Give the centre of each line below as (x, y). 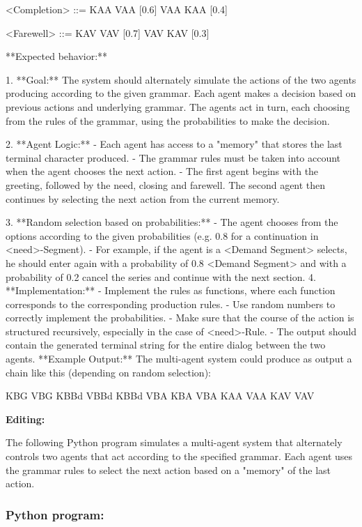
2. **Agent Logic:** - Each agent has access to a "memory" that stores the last (174, 144)
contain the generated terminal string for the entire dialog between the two (166, 345)
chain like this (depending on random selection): (108, 372)
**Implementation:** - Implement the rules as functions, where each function (171, 290)
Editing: (25, 419)
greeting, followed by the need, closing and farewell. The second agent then (166, 184)
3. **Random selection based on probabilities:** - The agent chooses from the (172, 222)
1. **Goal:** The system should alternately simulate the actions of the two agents (181, 79)
